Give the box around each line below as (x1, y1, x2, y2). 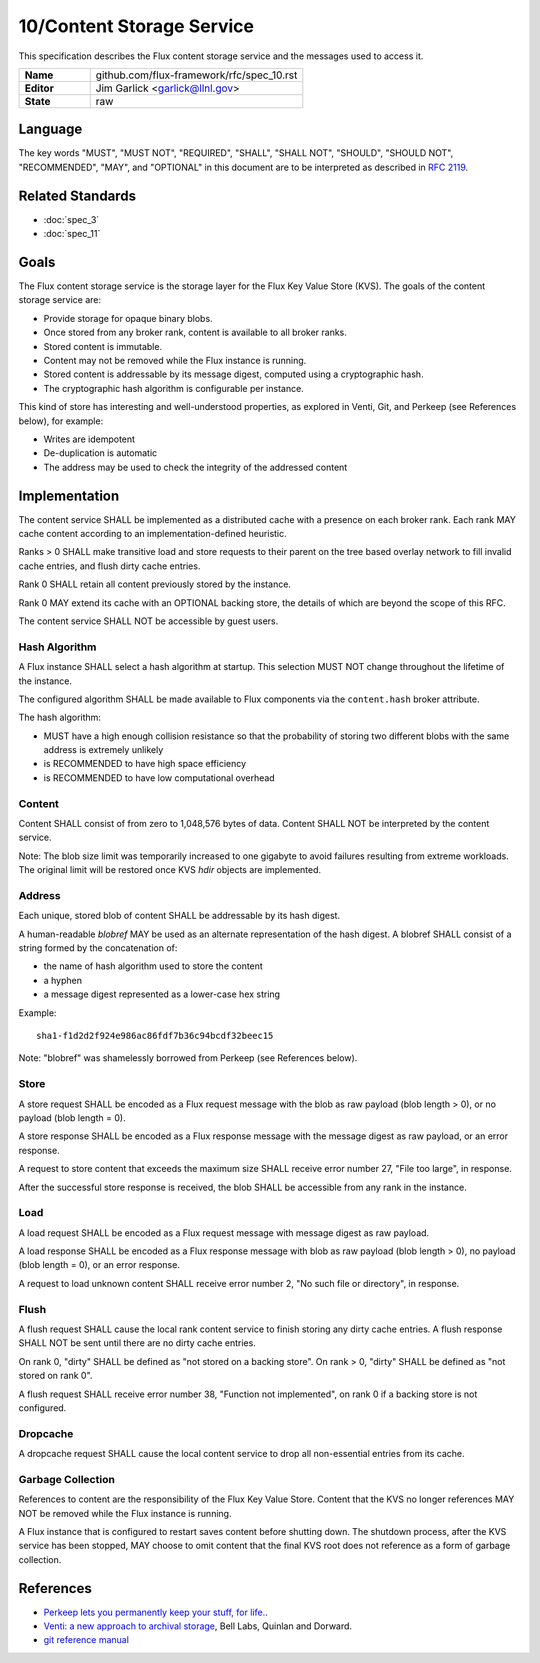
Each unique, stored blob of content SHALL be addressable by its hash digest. (18, 910, 340, 922)
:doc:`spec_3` (43, 213, 100, 225)
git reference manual (43, 1634, 130, 1646)
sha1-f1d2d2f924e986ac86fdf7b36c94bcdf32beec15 (36, 1030, 274, 1042)
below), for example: (18, 415, 104, 427)
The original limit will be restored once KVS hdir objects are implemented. (18, 864, 322, 876)
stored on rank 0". (18, 1370, 93, 1382)
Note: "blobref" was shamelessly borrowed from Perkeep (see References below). (18, 1052, 358, 1064)
